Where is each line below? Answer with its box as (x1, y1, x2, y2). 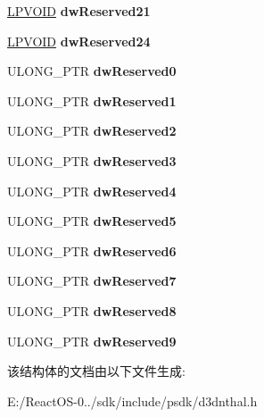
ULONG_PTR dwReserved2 (7, 121, 177, 140)
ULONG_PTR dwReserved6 (7, 241, 177, 260)
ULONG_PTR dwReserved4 (7, 181, 177, 200)
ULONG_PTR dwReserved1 (7, 91, 177, 110)
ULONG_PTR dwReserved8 (7, 301, 177, 320)
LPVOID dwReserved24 (7, 31, 151, 50)
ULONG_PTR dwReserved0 (7, 62, 177, 80)
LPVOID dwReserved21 (7, 2, 151, 20)
